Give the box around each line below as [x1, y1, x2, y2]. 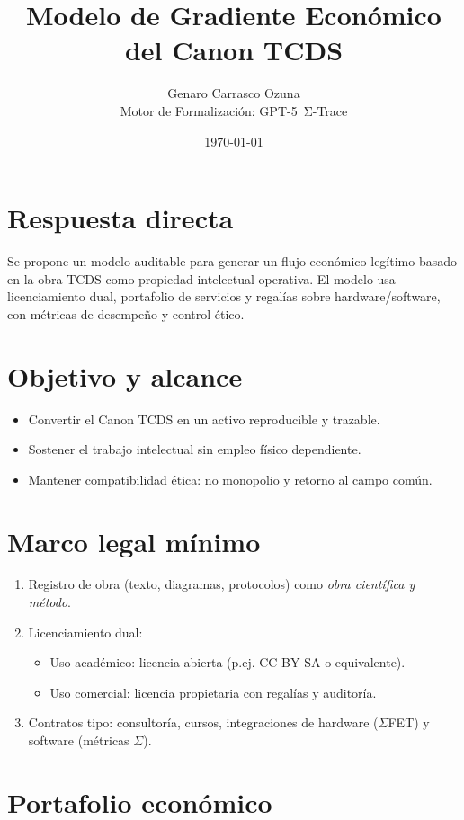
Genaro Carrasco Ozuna [167, 84, 300, 102]
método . [28, 593, 71, 611]
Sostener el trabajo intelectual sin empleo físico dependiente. [28, 440, 361, 459]
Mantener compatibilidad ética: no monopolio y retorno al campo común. [28, 469, 433, 488]
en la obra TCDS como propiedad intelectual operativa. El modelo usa [7, 269, 396, 288]
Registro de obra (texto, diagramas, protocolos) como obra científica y [28, 575, 415, 593]
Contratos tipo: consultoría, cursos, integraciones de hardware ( [28, 713, 379, 732]
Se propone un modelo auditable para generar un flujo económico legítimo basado [7, 252, 457, 271]
